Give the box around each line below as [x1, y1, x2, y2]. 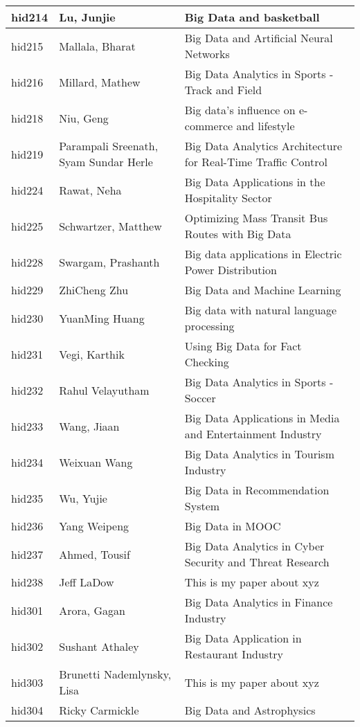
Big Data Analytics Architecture [184, 138, 343, 154]
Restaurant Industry [184, 646, 284, 662]
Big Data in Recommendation [184, 482, 330, 498]
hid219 [11, 145, 44, 162]
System [184, 498, 220, 514]
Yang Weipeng [59, 518, 129, 534]
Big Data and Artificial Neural [184, 30, 333, 46]
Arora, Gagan [59, 602, 125, 618]
